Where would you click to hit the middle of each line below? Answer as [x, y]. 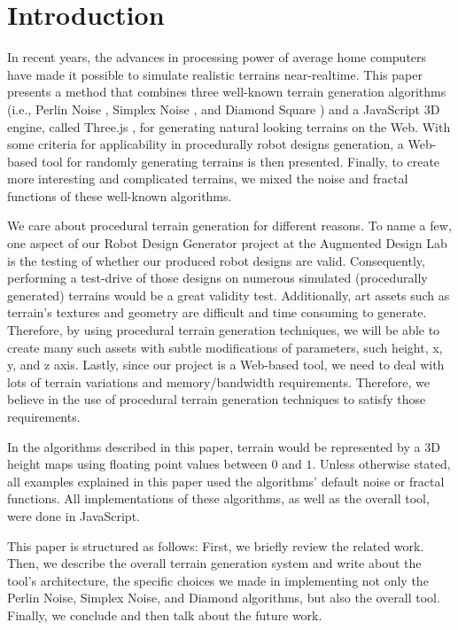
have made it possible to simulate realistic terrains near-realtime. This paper [215, 74]
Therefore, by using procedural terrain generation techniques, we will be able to [224, 330]
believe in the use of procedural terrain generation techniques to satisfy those [217, 399]
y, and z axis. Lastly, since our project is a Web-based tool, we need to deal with [226, 365]
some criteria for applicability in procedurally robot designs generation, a [206, 144]
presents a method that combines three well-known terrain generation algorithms [227, 92]
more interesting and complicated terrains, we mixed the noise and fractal [208, 179]
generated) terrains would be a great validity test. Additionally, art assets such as [229, 295]
